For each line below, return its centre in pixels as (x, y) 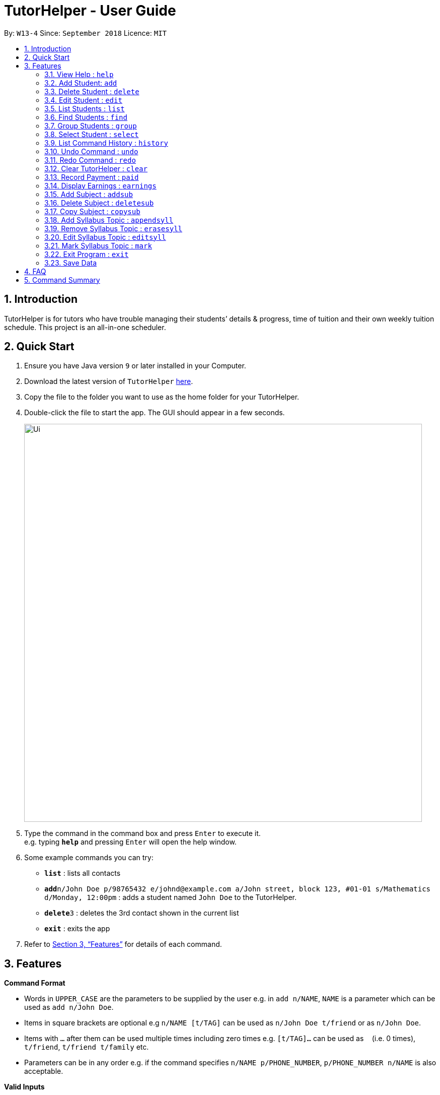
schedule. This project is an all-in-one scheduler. (85, 327)
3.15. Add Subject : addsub (89, 194)
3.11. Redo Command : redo (90, 160)
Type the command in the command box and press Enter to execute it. (142, 833)
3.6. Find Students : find (86, 117)
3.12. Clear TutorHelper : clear (96, 168)
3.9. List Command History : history (106, 143)
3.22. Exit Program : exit (87, 254)
